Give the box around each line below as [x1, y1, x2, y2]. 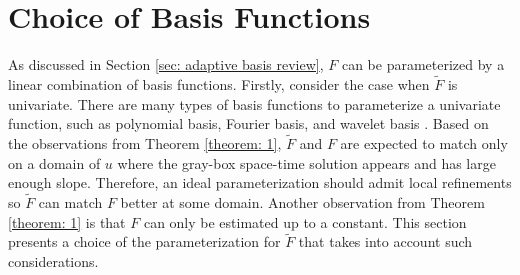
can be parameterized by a [341, 54, 505, 75]
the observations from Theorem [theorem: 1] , [8, 132, 282, 153]
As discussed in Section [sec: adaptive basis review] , [8, 54, 324, 75]
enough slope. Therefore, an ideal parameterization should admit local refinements [8, 172, 512, 193]
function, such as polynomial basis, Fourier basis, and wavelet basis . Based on [8, 113, 489, 134]
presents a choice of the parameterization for [8, 231, 281, 252]
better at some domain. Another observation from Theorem [120, 191, 485, 212]
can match [38, 191, 103, 212]
